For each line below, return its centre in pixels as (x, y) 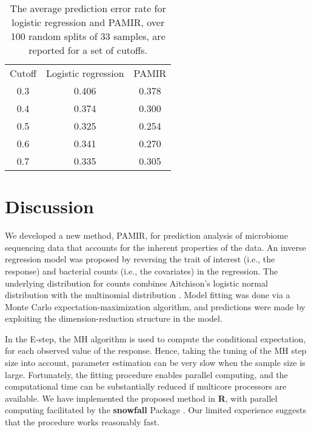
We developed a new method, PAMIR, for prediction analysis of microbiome (146, 235)
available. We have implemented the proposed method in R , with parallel (141, 398)
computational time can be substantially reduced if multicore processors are (146, 386)
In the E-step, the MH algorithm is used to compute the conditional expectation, (155, 338)
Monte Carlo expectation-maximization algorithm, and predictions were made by (155, 306)
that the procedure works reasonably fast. (82, 422)
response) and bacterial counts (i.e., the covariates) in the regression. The (142, 271)
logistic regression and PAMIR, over (88, 22)
